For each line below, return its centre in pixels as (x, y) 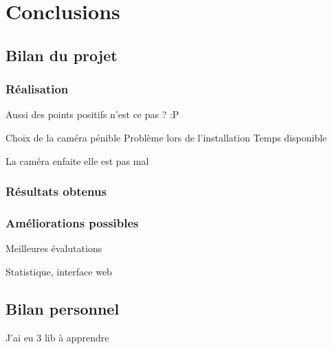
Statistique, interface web (59, 271)
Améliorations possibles (72, 222)
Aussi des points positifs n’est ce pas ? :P (92, 114)
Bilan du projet (62, 55)
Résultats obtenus (56, 191)
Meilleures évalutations (54, 248)
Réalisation (37, 89)
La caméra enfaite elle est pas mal (77, 160)
